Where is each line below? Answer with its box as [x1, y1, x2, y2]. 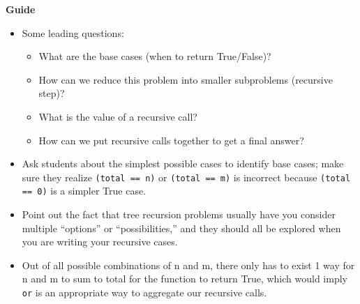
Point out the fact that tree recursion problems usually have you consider [22, 207, 336, 222]
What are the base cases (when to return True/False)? [38, 49, 271, 63]
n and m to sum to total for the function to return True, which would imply [22, 271, 347, 286]
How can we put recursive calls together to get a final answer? [38, 132, 304, 147]
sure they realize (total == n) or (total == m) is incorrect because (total [22, 169, 351, 184]
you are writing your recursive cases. [22, 234, 178, 249]
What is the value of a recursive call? [38, 109, 197, 123]
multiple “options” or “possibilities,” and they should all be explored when [22, 220, 341, 235]
